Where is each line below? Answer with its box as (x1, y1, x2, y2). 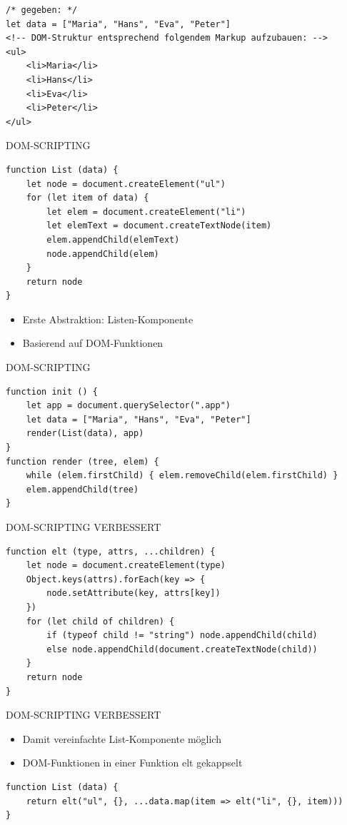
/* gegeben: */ (6, 5, 78, 15)
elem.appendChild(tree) (26, 484, 139, 495)
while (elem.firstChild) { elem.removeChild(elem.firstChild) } (26, 470, 338, 481)
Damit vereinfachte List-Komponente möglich (22, 731, 221, 746)
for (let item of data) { (26, 193, 149, 203)
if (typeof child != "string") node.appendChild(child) (46, 630, 318, 641)
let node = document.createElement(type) (26, 560, 226, 571)
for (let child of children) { (26, 616, 175, 627)
